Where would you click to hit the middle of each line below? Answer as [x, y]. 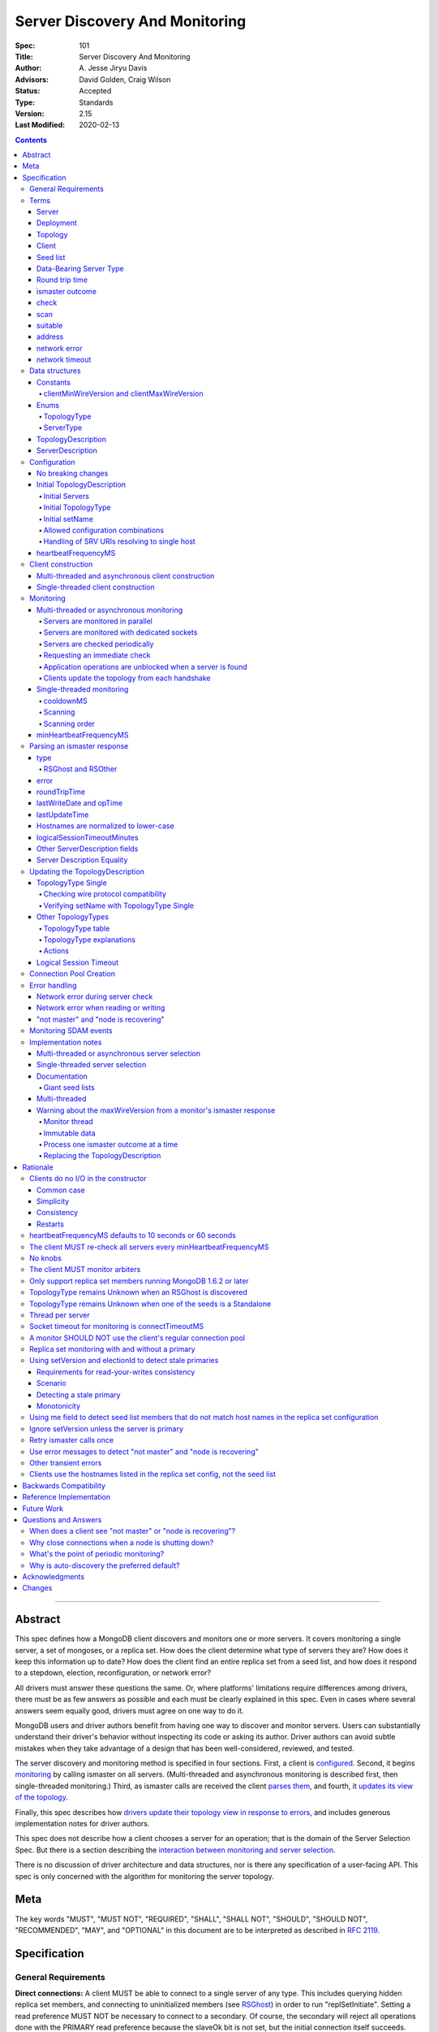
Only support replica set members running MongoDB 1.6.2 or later [139, 1281]
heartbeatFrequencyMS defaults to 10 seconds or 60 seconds [133, 1235]
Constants [54, 382]
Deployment [57, 223]
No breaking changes [73, 473]
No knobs [46, 1258]
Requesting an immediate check [97, 655]
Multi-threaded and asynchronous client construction [126, 575]
